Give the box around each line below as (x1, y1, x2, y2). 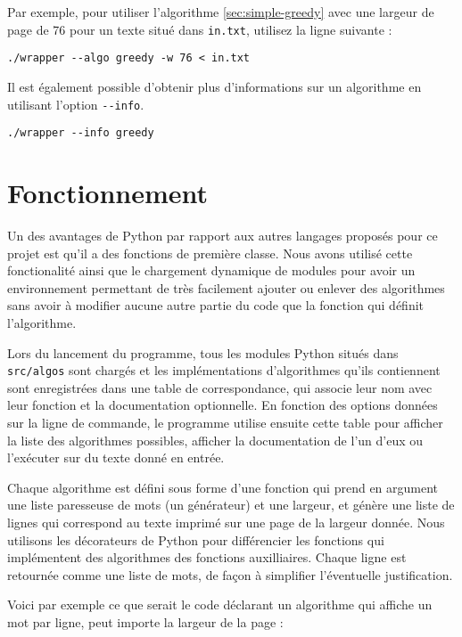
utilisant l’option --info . (7, 94, 144, 113)
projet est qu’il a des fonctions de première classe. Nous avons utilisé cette (7, 243, 413, 262)
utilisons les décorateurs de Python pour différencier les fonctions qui (7, 530, 384, 549)
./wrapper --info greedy (7, 127, 154, 140)
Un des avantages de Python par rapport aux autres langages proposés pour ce (7, 225, 438, 244)
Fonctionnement (7, 175, 209, 210)
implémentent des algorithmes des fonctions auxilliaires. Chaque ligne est (7, 548, 407, 567)
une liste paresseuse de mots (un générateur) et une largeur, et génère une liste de (7, 495, 455, 514)
